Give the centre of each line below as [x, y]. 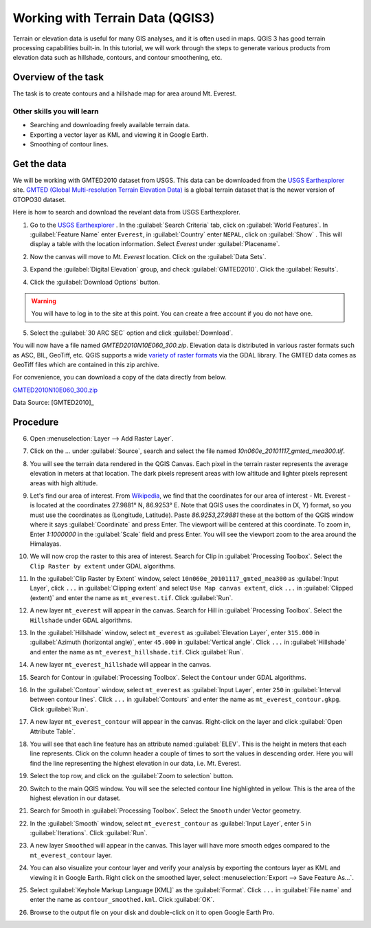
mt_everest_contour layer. [71, 855]
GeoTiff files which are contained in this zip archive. [86, 364]
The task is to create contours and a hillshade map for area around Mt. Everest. [125, 93]
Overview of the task [58, 77]
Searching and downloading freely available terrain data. [110, 125]
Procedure [36, 422]
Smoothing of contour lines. [69, 144]
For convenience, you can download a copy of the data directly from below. [120, 377]
